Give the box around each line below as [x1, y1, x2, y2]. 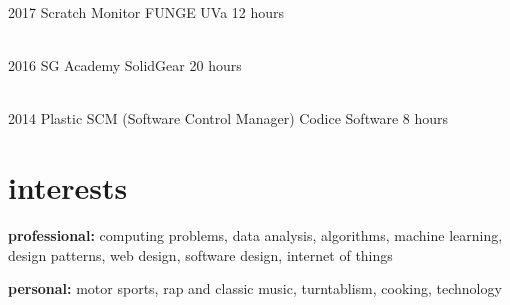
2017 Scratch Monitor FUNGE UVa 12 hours [8, 2, 285, 22]
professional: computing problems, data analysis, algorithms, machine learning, [8, 225, 503, 246]
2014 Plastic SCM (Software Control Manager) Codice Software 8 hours [8, 108, 449, 129]
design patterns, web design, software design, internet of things [8, 244, 393, 265]
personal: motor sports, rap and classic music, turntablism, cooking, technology [8, 278, 502, 299]
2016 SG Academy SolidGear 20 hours [8, 55, 242, 76]
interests [8, 167, 128, 208]
